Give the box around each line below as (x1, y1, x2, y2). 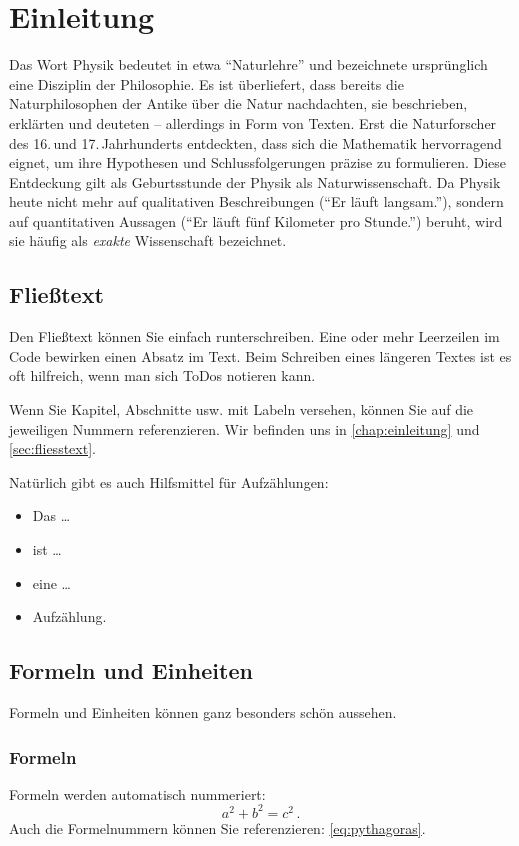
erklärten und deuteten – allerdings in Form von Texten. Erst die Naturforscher (9, 112, 497, 133)
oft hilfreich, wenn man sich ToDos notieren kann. (9, 365, 316, 386)
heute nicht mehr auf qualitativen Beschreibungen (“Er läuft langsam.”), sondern (9, 191, 504, 212)
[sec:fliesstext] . (9, 438, 96, 459)
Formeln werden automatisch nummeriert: (9, 783, 266, 804)
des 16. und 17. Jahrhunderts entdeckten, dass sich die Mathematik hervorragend (9, 132, 502, 153)
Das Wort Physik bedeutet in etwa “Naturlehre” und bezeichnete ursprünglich (9, 54, 488, 75)
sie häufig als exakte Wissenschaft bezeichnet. (9, 230, 287, 251)
